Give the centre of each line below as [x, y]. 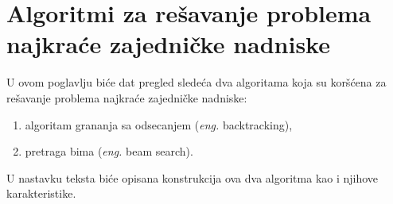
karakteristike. [41, 193]
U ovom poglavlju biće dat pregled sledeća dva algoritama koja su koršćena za [196, 82]
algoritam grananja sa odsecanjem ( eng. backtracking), [159, 124]
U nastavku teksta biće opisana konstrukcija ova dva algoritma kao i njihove [193, 177]
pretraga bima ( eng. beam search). [109, 151]
